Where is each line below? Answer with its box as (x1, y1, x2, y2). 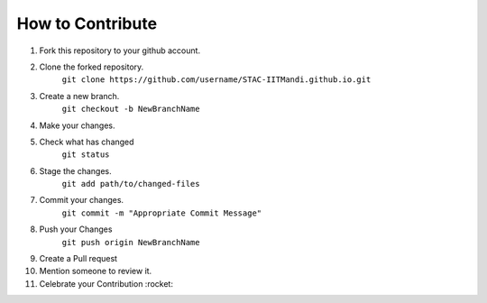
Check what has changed (39, 136, 134, 147)
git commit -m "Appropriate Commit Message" (61, 207, 262, 218)
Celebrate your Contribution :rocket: (39, 278, 173, 289)
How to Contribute (16, 14, 158, 33)
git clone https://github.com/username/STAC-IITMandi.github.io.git (61, 75, 372, 85)
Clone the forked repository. (39, 61, 144, 72)
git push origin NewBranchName (61, 237, 200, 247)
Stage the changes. (39, 165, 112, 176)
